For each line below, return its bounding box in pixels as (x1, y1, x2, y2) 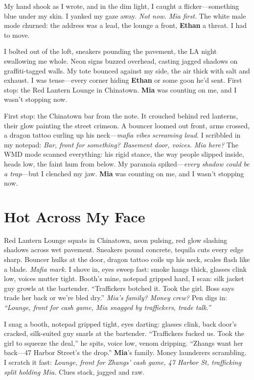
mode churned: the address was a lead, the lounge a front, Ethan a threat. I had (4, 20, 247, 30)
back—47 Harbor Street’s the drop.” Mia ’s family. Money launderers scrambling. (4, 347, 247, 357)
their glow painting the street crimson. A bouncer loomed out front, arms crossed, (4, 120, 250, 130)
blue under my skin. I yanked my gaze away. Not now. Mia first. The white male (4, 10, 246, 21)
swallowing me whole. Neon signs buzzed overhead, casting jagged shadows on (4, 55, 238, 66)
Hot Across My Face (4, 206, 145, 226)
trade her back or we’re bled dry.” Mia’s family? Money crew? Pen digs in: (4, 292, 227, 303)
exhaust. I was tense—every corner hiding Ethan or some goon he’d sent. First (4, 75, 242, 85)
